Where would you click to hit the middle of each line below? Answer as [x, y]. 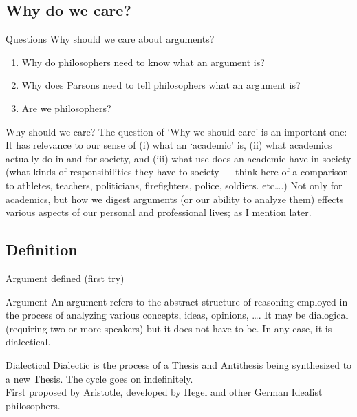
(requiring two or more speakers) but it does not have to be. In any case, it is [169, 328]
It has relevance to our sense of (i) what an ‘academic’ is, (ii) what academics [169, 145]
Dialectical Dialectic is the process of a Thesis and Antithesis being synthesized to [179, 364]
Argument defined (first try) [65, 278]
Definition [42, 249]
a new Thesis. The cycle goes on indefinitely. [99, 378]
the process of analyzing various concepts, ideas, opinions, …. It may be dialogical [177, 315]
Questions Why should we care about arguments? [110, 39]
